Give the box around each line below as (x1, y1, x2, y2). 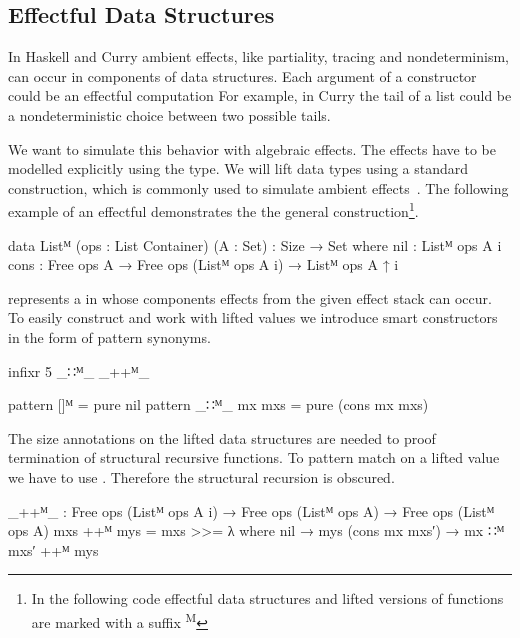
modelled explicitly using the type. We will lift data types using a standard (8, 158, 469, 179)
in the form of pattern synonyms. (8, 326, 211, 347)
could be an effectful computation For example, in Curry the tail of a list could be (8, 85, 512, 106)
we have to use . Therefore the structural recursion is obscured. (8, 466, 395, 487)
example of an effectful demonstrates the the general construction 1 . (8, 198, 419, 222)
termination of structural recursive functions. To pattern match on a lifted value (8, 447, 500, 468)
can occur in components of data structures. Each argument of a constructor (8, 65, 477, 86)
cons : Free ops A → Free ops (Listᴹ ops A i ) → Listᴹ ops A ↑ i (8, 254, 399, 275)
